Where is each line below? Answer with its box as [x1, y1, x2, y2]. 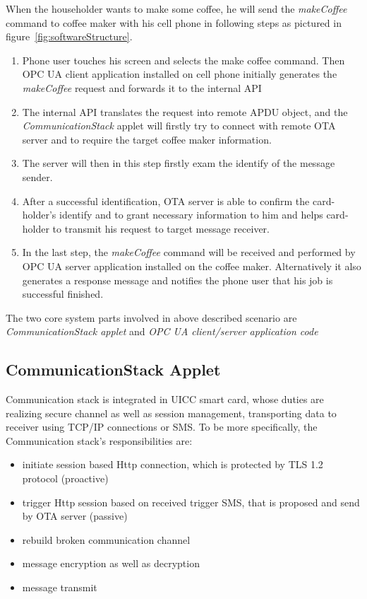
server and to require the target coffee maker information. [22, 132, 272, 146]
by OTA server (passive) [22, 508, 128, 523]
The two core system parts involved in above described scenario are [6, 310, 297, 325]
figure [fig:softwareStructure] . [6, 29, 133, 44]
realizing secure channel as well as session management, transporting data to [6, 405, 337, 420]
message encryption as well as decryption [22, 556, 200, 571]
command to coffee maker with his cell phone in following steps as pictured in [6, 15, 342, 30]
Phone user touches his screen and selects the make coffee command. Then [22, 52, 345, 67]
